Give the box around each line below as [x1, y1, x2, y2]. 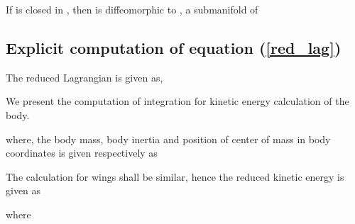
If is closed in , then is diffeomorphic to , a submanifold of [6, 2, 258, 16]
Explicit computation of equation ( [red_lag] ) [6, 36, 342, 58]
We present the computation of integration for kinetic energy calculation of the [6, 94, 349, 108]
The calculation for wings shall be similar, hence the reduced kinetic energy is [6, 169, 344, 184]
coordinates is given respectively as [6, 145, 158, 160]
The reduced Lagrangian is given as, [6, 69, 163, 84]
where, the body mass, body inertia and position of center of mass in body [6, 131, 331, 146]
